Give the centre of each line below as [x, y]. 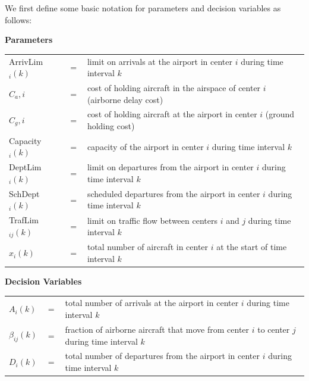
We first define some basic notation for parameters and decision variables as [143, 8]
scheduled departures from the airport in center [174, 193]
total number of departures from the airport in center [163, 356]
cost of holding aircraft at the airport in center [172, 114]
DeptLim [25, 167]
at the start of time [252, 247]
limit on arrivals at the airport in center [160, 61]
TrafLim [24, 220]
